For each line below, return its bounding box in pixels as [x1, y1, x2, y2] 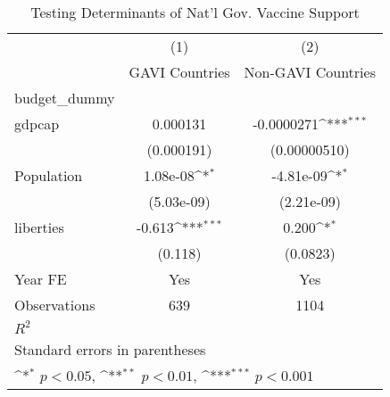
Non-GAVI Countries [244, 62, 376, 82]
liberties [14, 217, 64, 237]
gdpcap [14, 113, 60, 134]
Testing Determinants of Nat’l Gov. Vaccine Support [30, 2, 360, 22]
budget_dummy [14, 87, 115, 108]
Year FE [14, 269, 67, 289]
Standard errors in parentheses [14, 339, 206, 360]
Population [14, 165, 83, 186]
